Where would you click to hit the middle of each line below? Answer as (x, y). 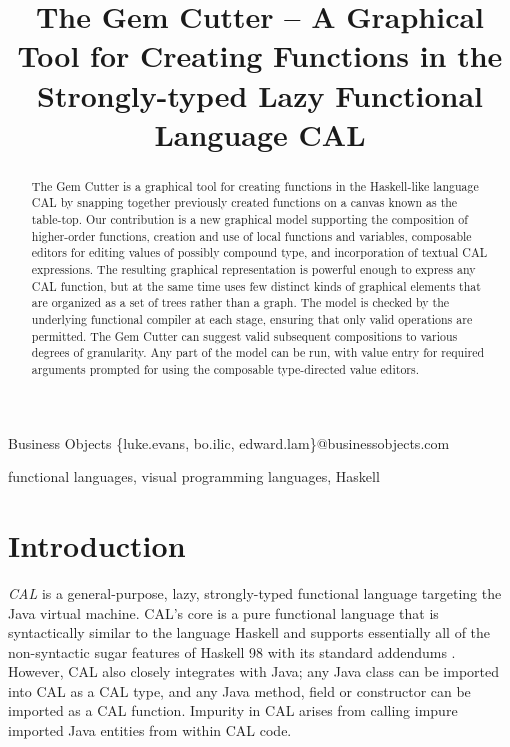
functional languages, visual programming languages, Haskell (194, 476)
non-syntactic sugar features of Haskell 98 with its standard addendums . (232, 651)
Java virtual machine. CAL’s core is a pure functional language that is (223, 612)
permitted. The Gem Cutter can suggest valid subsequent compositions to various (244, 335)
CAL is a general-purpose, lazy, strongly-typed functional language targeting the (255, 592)
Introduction (97, 544)
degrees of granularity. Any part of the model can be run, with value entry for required (258, 352)
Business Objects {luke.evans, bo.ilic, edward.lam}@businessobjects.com (229, 442)
